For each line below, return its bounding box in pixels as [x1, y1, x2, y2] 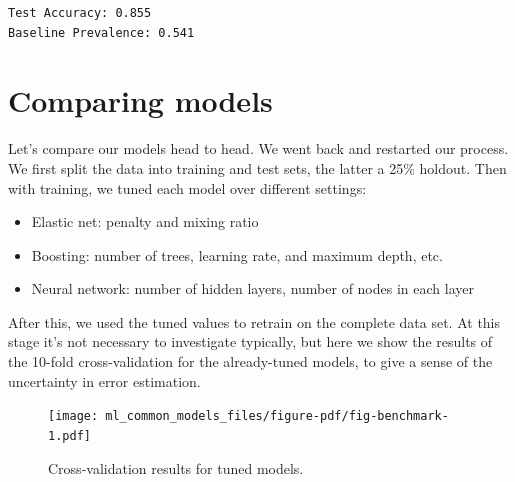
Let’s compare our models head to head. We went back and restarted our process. [8, 138, 509, 159]
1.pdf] [48, 428, 91, 443]
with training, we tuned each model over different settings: [8, 177, 367, 198]
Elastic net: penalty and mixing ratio [31, 211, 259, 232]
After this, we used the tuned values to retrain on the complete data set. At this [8, 311, 501, 332]
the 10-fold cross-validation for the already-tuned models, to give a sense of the [8, 351, 493, 372]
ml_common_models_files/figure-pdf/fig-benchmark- [105, 409, 449, 424]
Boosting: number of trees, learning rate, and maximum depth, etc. [31, 244, 443, 265]
